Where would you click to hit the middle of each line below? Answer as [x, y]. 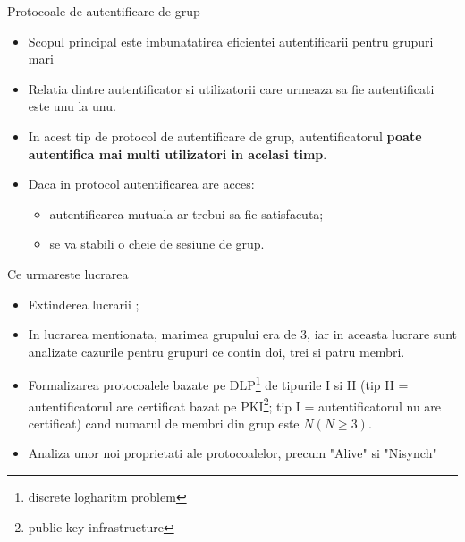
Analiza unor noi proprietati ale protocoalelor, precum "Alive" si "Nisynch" [232, 453]
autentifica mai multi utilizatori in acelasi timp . [178, 153]
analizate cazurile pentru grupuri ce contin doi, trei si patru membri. [216, 351]
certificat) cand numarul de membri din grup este [164, 423]
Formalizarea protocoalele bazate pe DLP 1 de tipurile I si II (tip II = [218, 383]
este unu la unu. [72, 106]
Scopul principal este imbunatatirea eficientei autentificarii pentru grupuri [231, 41]
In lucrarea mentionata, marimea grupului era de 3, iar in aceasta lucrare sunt [242, 334]
